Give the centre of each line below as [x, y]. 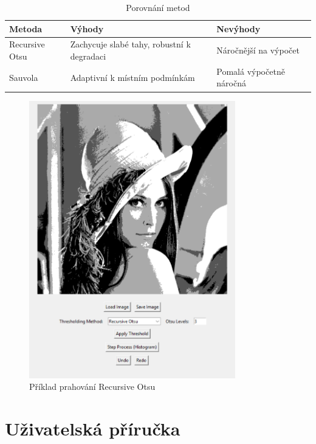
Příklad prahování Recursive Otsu [92, 387]
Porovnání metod [158, 7]
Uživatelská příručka [93, 428]
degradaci [88, 56]
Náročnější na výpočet [258, 50]
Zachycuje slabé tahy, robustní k [130, 44]
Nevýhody [239, 28]
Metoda [26, 28]
